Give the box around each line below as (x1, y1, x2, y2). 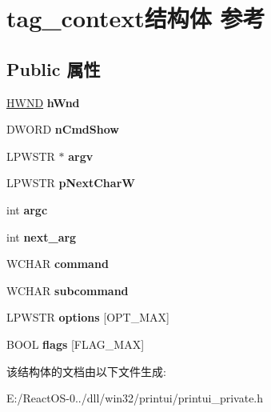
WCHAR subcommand (6, 282, 129, 298)
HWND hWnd (6, 94, 80, 110)
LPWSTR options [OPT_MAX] (6, 309, 169, 326)
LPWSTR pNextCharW (6, 174, 135, 191)
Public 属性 (6, 56, 101, 81)
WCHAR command (6, 255, 109, 272)
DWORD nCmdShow (6, 121, 119, 138)
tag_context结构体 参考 (6, 2, 265, 34)
